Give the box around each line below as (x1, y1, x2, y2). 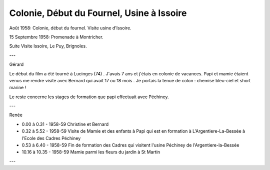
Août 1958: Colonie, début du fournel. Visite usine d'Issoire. (9, 25, 132, 31)
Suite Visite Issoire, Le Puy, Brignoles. (9, 43, 87, 49)
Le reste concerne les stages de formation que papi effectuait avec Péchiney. (9, 94, 169, 100)
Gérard (9, 61, 24, 67)
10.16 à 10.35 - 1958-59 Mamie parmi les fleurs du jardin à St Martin (21, 149, 160, 155)
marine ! (9, 85, 26, 91)
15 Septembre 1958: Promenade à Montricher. (9, 34, 103, 40)
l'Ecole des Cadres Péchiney (21, 135, 81, 141)
